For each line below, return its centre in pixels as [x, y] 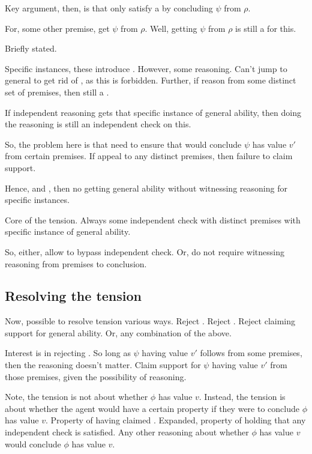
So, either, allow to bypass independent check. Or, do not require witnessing [145, 251]
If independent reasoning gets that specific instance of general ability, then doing [153, 112]
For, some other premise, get [57, 28]
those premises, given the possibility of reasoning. [96, 376]
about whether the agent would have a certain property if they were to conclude [152, 408]
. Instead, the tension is [242, 397]
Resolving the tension [73, 296]
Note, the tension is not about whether [76, 397]
